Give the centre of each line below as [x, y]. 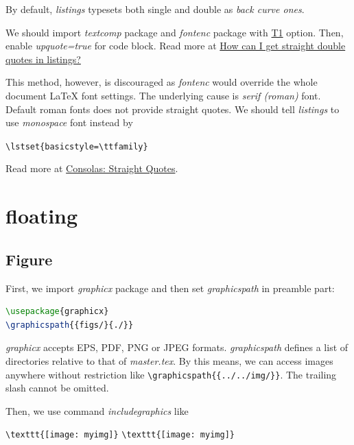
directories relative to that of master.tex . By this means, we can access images [169, 360]
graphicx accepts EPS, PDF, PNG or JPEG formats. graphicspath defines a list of [177, 347]
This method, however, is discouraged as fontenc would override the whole [162, 82]
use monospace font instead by [69, 122]
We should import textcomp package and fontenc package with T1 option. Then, [175, 32]
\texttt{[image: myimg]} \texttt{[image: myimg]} [120, 435]
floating [42, 216]
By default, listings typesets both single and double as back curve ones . [155, 9]
